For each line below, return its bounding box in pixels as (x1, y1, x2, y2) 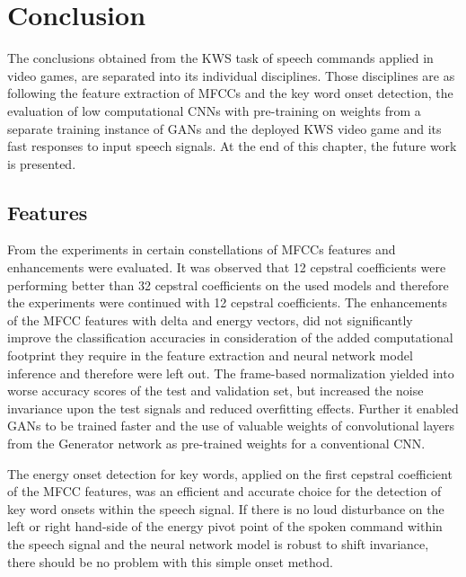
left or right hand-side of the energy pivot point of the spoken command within (7, 517, 443, 536)
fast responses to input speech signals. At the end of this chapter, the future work (7, 137, 457, 155)
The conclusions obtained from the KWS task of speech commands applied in (7, 49, 434, 67)
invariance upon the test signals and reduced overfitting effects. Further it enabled (7, 398, 459, 417)
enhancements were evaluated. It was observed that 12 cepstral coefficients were (7, 258, 446, 277)
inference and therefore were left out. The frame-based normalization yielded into (7, 363, 454, 382)
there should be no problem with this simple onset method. (7, 552, 333, 571)
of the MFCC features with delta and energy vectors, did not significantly (7, 310, 413, 329)
